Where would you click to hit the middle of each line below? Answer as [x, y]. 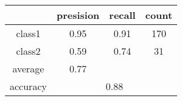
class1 [28, 33]
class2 [28, 51]
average [28, 68]
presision [78, 15]
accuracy [28, 86]
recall [122, 15]
